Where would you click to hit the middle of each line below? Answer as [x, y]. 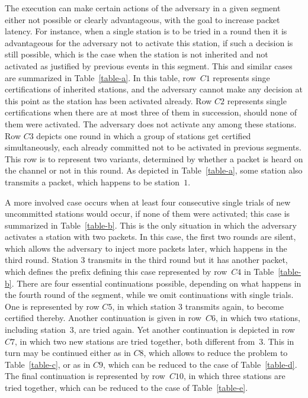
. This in [279, 341]
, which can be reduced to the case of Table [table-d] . [200, 364]
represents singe [241, 77]
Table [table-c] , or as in [48, 364]
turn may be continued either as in [68, 353]
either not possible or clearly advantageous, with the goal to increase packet [142, 19]
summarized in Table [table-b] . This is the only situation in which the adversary [151, 225]
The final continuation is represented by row [85, 376]
